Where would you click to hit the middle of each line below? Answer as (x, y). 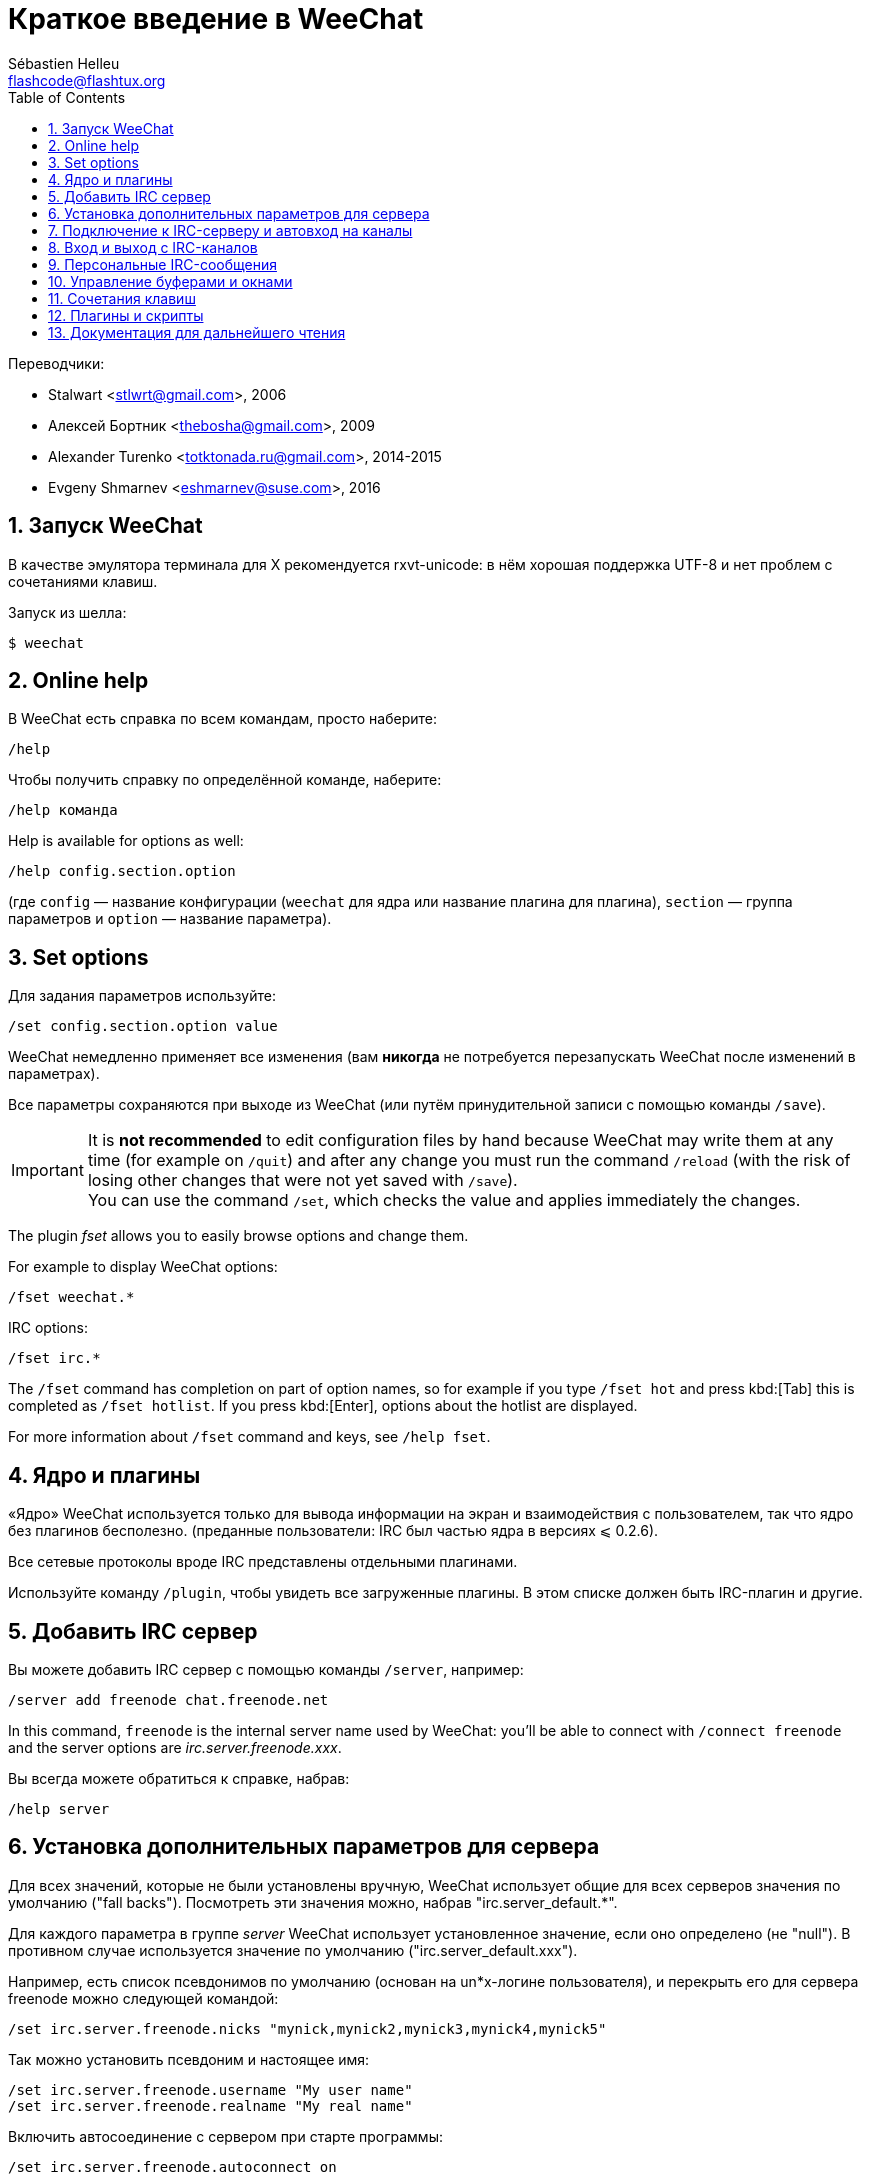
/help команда (63, 810)
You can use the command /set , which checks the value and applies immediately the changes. (444, 1200)
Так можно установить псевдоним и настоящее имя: (189, 2059)
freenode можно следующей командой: (143, 1998)
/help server (59, 1808)
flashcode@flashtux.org (87, 80)
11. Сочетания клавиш (122, 298)
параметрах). (54, 1074)
